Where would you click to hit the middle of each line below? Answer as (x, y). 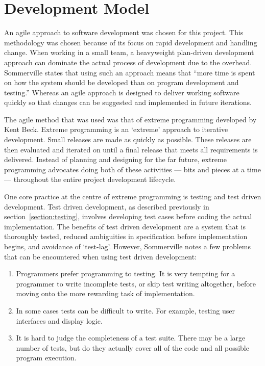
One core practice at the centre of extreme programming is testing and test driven (133, 197)
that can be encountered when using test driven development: (101, 256)
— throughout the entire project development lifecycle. (90, 179)
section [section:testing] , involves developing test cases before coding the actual (128, 216)
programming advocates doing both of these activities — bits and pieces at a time (132, 169)
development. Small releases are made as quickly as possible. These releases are (128, 139)
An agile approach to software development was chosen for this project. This (124, 32)
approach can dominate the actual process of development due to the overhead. (128, 62)
